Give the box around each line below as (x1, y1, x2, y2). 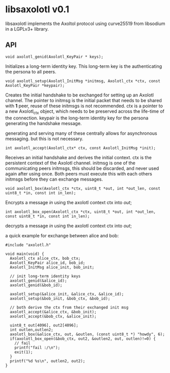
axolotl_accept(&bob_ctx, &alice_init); (10, 314, 97, 319)
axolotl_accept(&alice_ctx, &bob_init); (10, 309, 97, 314)
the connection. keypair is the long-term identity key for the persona (5, 115, 149, 121)
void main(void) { (5, 251, 44, 256)
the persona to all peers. (5, 68, 56, 74)
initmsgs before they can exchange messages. (5, 176, 103, 182)
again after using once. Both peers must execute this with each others (5, 170, 153, 177)
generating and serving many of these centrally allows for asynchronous (5, 130, 158, 136)
